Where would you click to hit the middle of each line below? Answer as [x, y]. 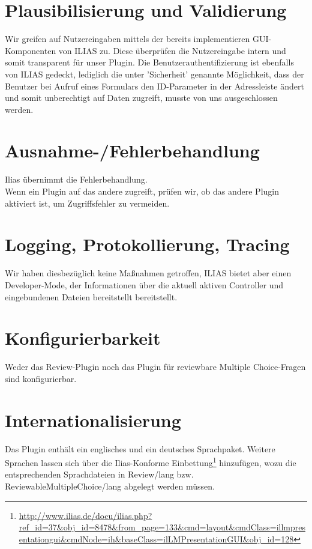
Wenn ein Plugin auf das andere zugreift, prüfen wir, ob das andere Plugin [142, 191]
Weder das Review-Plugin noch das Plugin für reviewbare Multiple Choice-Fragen [155, 367]
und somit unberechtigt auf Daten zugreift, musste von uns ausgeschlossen [141, 98]
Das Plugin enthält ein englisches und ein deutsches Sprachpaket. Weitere [140, 448]
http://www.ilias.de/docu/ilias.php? [85, 515]
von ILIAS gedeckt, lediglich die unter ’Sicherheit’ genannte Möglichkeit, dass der [154, 74]
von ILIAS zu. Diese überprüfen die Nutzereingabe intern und [172, 50]
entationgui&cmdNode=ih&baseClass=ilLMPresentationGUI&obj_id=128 [156, 538]
